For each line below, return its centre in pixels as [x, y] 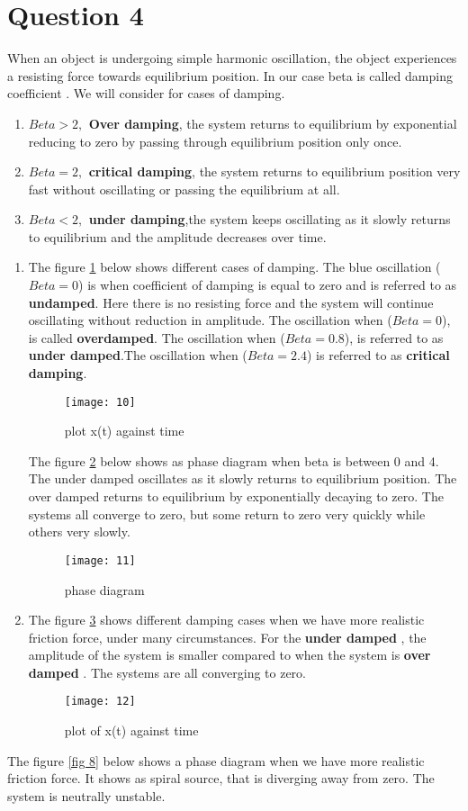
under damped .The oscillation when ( [138, 355]
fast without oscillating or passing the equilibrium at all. [184, 189]
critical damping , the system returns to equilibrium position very [274, 171]
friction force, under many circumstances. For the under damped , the [227, 637]
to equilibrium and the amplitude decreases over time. [177, 236]
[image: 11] [100, 560]
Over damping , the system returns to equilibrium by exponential [273, 123]
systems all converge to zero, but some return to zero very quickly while [227, 514]
